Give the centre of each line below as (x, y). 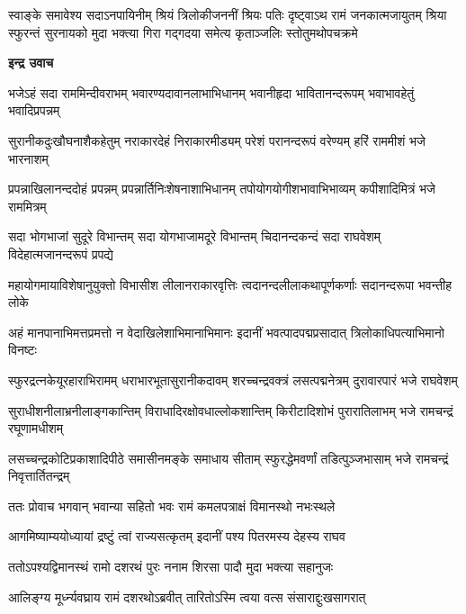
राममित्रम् (27, 206)
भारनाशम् (28, 158)
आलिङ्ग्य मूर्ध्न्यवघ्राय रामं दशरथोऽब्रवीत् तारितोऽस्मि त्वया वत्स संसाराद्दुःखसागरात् (187, 596)
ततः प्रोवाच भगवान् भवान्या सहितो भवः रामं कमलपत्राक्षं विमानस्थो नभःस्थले (172, 506)
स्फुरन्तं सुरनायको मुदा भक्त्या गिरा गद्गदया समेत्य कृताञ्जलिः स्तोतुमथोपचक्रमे (183, 32)
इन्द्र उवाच (31, 63)
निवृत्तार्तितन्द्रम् (39, 476)
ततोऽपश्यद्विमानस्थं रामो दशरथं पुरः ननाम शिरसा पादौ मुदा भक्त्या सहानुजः (171, 567)
